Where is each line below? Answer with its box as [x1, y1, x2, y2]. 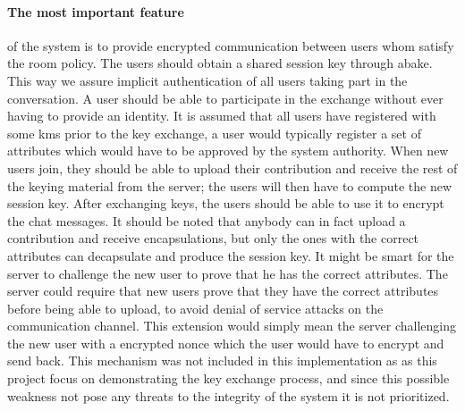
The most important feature [7, 2, 184, 21]
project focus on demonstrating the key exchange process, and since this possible [7, 369, 450, 388]
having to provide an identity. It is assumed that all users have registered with [7, 106, 436, 125]
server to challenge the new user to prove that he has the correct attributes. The [7, 264, 448, 282]
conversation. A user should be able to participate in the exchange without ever [7, 88, 444, 107]
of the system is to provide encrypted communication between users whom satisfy [7, 36, 454, 55]
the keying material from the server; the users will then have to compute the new [7, 176, 452, 195]
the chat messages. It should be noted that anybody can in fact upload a [7, 211, 406, 230]
